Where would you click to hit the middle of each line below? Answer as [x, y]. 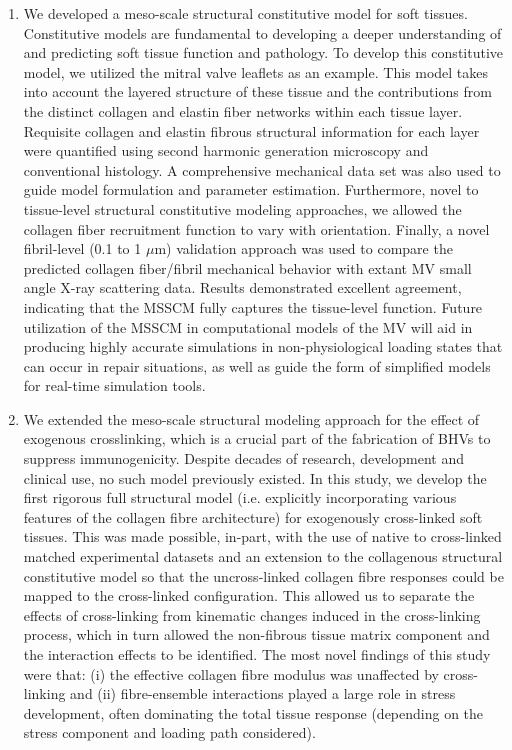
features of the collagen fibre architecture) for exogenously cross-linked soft [253, 516]
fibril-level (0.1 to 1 [82, 248]
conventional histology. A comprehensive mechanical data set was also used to [262, 169]
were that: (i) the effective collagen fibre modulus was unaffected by [231, 673]
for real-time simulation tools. [114, 385]
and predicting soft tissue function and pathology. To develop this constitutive [263, 52]
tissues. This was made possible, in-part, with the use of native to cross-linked [262, 536]
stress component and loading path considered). [169, 732]
